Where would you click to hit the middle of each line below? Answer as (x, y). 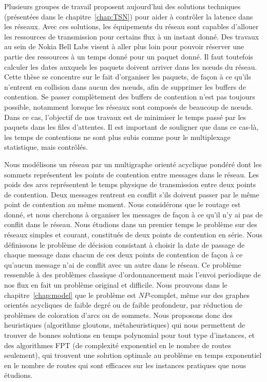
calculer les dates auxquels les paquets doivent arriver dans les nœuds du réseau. (131, 66)
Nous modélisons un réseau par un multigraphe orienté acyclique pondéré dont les (133, 164)
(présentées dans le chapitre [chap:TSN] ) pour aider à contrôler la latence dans (129, 16)
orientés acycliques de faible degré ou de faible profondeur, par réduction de (123, 305)
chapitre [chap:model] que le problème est (70, 295)
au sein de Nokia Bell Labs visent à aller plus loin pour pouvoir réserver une (124, 46)
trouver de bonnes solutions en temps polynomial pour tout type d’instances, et (129, 335)
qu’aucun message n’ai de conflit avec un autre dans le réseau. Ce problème (123, 264)
